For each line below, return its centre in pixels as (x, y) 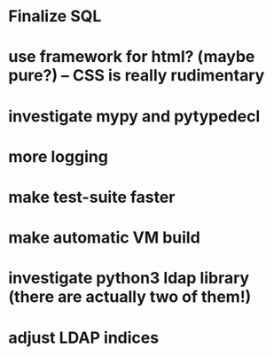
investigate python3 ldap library (129, 279)
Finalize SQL (55, 16)
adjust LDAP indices (84, 337)
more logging (58, 156)
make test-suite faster (92, 197)
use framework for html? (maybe (132, 57)
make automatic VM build (104, 238)
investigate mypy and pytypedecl (134, 116)
